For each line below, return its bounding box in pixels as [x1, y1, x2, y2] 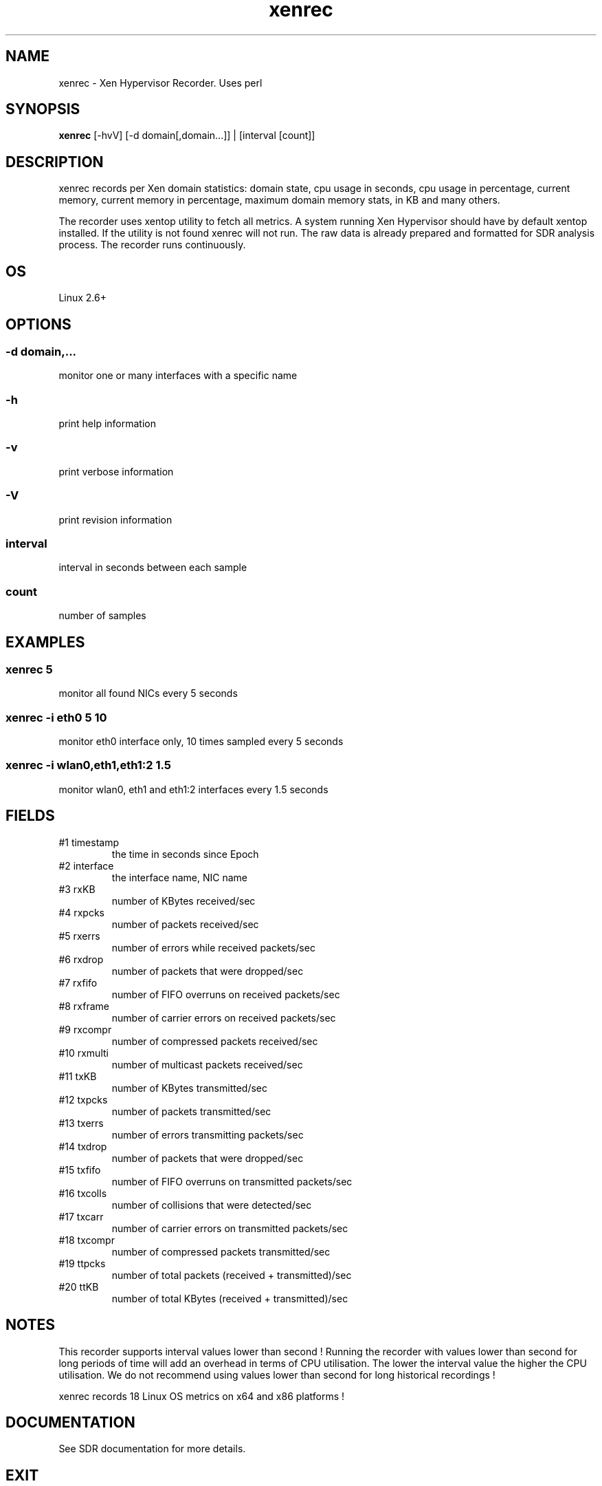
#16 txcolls [58, 1187, 107, 1199]
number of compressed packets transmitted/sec [111, 1245, 331, 1258]
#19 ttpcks [58, 1257, 106, 1269]
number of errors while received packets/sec [111, 941, 315, 954]
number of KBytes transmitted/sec [111, 1081, 268, 1094]
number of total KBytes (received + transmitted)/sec [111, 1292, 348, 1304]
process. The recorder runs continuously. [58, 239, 246, 251]
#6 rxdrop [58, 953, 104, 965]
